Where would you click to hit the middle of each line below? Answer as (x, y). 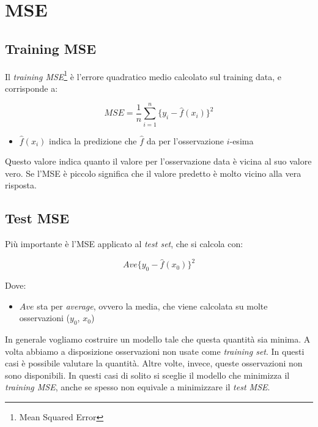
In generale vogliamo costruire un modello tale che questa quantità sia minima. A (158, 339)
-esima (242, 140)
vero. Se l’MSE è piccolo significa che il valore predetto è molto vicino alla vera (153, 173)
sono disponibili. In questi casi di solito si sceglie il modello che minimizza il (147, 375)
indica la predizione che (93, 140)
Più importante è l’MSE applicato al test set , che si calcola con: (124, 244)
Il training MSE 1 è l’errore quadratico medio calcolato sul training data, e (143, 75)
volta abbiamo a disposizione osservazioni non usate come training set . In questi (155, 351)
